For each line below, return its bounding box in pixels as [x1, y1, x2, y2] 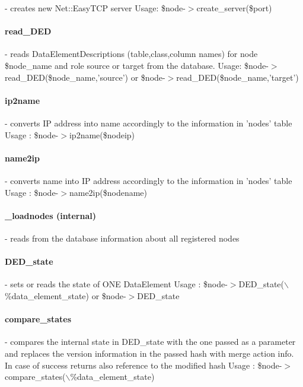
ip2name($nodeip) [69, 128, 135, 141]
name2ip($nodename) [69, 186, 148, 198]
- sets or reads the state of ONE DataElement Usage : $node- [5, 278, 228, 290]
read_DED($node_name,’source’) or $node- [5, 71, 165, 83]
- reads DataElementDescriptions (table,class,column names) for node [5, 47, 258, 60]
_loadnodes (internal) [5, 209, 96, 221]
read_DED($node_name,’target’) [176, 71, 299, 83]
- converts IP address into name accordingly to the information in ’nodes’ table [5, 116, 292, 129]
